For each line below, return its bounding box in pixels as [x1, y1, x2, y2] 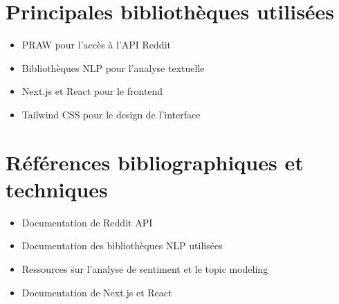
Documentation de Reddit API [21, 215, 153, 229]
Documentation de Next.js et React [21, 285, 172, 299]
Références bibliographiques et [6, 147, 304, 176]
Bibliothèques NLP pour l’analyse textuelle [21, 60, 205, 75]
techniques [6, 175, 108, 203]
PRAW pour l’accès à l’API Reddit [21, 37, 171, 52]
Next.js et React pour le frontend [21, 84, 163, 98]
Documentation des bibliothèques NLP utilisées [21, 238, 223, 253]
